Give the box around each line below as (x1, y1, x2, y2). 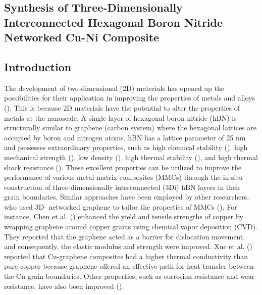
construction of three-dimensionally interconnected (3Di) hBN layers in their (4, 181, 241, 192)
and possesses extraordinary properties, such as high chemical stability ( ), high (4, 142, 248, 153)
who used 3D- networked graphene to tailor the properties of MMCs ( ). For (4, 201, 237, 212)
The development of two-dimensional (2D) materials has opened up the (4, 82, 225, 93)
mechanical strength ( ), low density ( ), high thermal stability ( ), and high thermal (4, 152, 258, 162)
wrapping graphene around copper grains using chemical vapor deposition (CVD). (4, 221, 257, 232)
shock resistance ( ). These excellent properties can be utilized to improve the (4, 162, 242, 172)
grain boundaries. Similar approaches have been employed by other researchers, (4, 191, 249, 202)
